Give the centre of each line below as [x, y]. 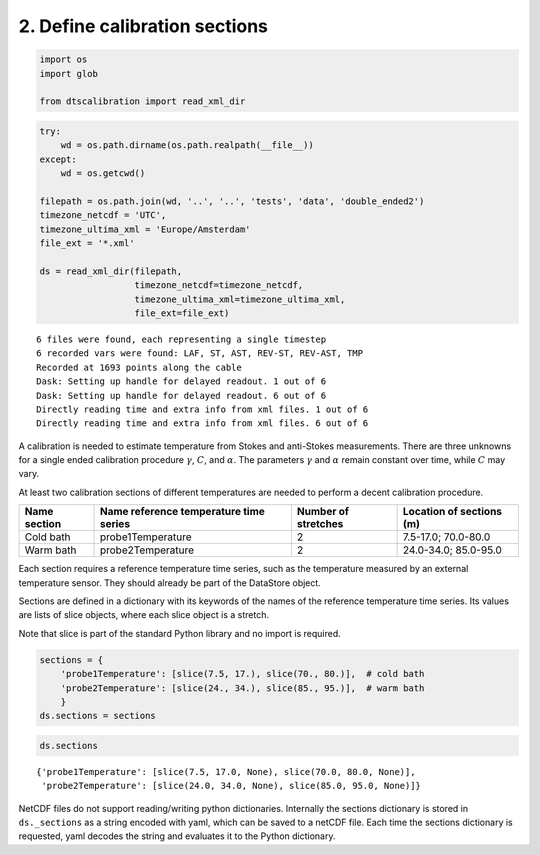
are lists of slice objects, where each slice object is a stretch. [144, 615]
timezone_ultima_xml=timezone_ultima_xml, [240, 299]
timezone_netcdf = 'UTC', [103, 215]
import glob [69, 73]
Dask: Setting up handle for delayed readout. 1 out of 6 [181, 381]
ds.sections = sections [98, 716]
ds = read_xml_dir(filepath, [111, 271]
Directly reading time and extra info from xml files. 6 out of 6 [202, 423]
